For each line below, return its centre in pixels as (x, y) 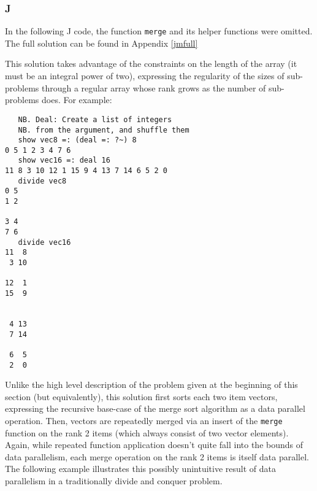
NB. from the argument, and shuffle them (104, 130)
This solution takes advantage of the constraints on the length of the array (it (151, 64)
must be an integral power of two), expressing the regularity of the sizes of (145, 76)
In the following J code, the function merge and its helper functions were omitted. (159, 31)
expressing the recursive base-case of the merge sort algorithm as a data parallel (155, 408)
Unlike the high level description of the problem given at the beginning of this (151, 385)
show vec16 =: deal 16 (64, 160)
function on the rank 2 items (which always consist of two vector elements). (147, 432)
